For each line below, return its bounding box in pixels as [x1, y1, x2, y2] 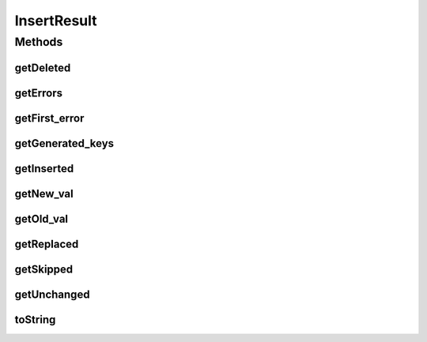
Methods [14, 35, 63, 49]
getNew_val [14, 186, 74, 201]
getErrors [14, 86, 63, 100]
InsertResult [14, 12, 98, 29]
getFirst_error [14, 111, 85, 125]
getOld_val [14, 212, 69, 225]
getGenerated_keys [14, 137, 115, 150]
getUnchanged [14, 288, 90, 301]
